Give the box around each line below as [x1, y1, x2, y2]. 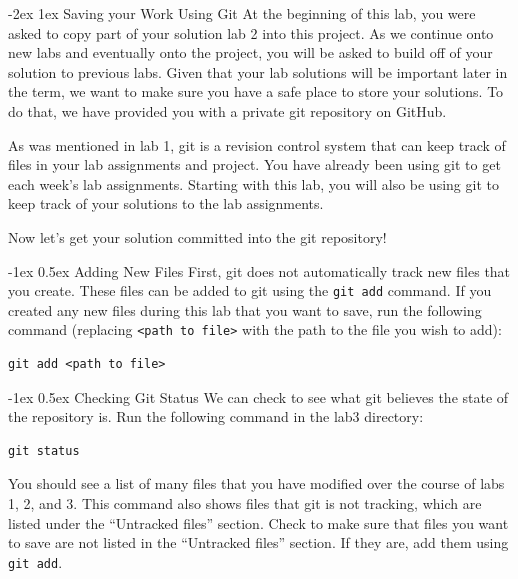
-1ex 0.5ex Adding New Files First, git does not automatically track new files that [8, 260, 511, 281]
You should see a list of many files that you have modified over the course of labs [8, 473, 505, 494]
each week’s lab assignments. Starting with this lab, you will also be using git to [8, 173, 499, 194]
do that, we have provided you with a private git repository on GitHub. [8, 100, 447, 121]
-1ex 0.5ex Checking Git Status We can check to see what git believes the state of [8, 386, 509, 407]
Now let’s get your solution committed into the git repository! [8, 226, 387, 247]
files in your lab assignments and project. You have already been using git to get [8, 154, 501, 175]
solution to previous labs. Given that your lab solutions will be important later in [8, 61, 508, 82]
